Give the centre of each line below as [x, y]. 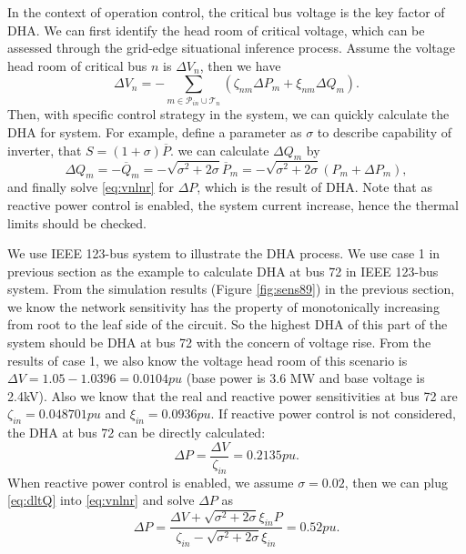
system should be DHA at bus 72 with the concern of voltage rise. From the [219, 342]
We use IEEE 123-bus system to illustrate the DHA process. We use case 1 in [224, 253]
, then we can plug [396, 482]
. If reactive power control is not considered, [333, 413]
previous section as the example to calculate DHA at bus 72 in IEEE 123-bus [223, 271]
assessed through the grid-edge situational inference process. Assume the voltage [231, 48]
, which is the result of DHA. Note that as [314, 187]
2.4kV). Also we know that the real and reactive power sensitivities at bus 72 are [233, 395]
